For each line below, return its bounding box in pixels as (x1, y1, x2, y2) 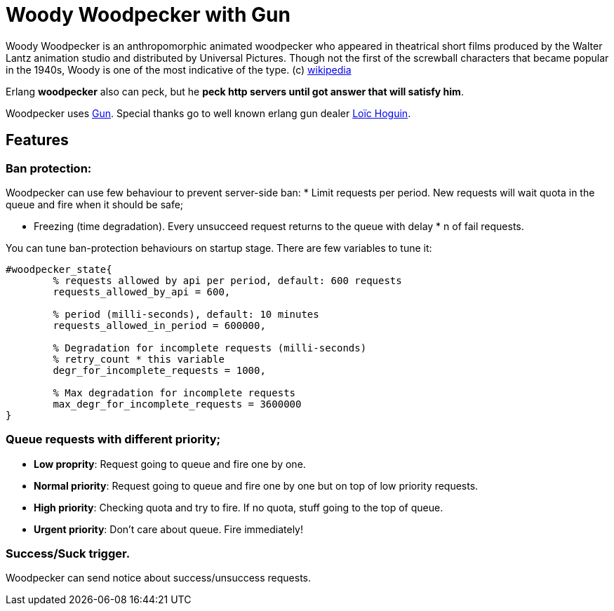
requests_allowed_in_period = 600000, (53, 319, 266, 331)
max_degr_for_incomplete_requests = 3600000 (53, 398, 302, 410)
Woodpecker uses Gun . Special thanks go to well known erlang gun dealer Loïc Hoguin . (6, 107, 411, 119)
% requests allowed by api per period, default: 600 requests (53, 274, 402, 286)
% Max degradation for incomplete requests (53, 387, 296, 398)
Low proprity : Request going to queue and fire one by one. (34, 457, 306, 470)
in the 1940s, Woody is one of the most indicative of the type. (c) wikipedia (6, 63, 352, 76)
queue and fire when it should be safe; (6, 198, 184, 210)
